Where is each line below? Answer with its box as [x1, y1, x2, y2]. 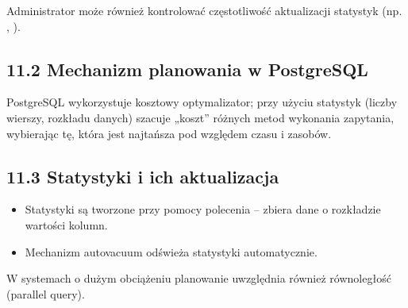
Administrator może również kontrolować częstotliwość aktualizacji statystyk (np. [6, 2, 402, 18]
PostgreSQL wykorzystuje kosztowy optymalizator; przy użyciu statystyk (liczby [6, 94, 398, 110]
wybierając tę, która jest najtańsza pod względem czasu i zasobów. [6, 125, 332, 141]
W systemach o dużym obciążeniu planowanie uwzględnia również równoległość [6, 270, 391, 287]
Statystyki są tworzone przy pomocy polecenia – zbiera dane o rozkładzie [25, 201, 381, 218]
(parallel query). [6, 285, 85, 302]
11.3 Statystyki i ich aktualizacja [6, 164, 279, 188]
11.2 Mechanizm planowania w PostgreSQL [6, 56, 368, 81]
